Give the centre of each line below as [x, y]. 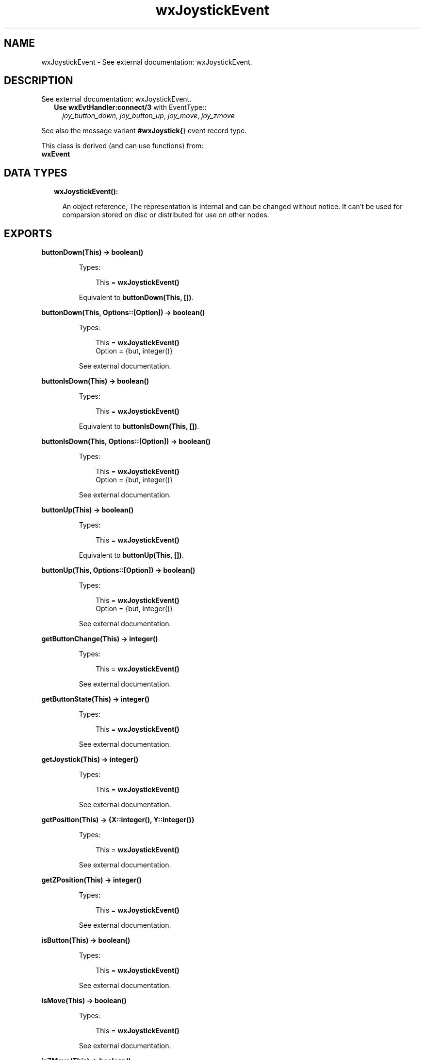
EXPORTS [28, 233]
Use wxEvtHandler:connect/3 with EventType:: [130, 107]
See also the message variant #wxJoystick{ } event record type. [144, 131]
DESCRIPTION [39, 81]
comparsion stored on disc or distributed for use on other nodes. [166, 215]
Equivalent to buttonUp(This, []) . [131, 555]
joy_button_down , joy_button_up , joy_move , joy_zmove [148, 116]
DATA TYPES [36, 173]
